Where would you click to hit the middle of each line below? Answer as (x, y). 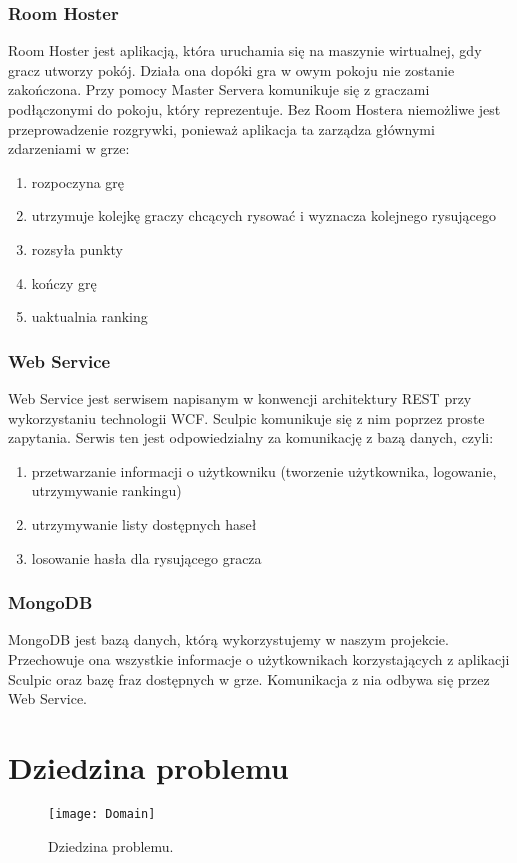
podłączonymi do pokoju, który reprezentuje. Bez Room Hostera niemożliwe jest (254, 109)
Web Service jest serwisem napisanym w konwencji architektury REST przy (240, 397)
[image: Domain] (102, 813)
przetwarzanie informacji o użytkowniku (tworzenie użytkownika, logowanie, (264, 470)
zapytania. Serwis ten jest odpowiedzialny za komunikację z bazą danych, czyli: (251, 437)
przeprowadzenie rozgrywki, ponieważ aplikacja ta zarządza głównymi (221, 128)
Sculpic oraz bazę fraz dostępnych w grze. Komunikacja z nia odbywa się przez (249, 678)
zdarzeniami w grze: (69, 148)
